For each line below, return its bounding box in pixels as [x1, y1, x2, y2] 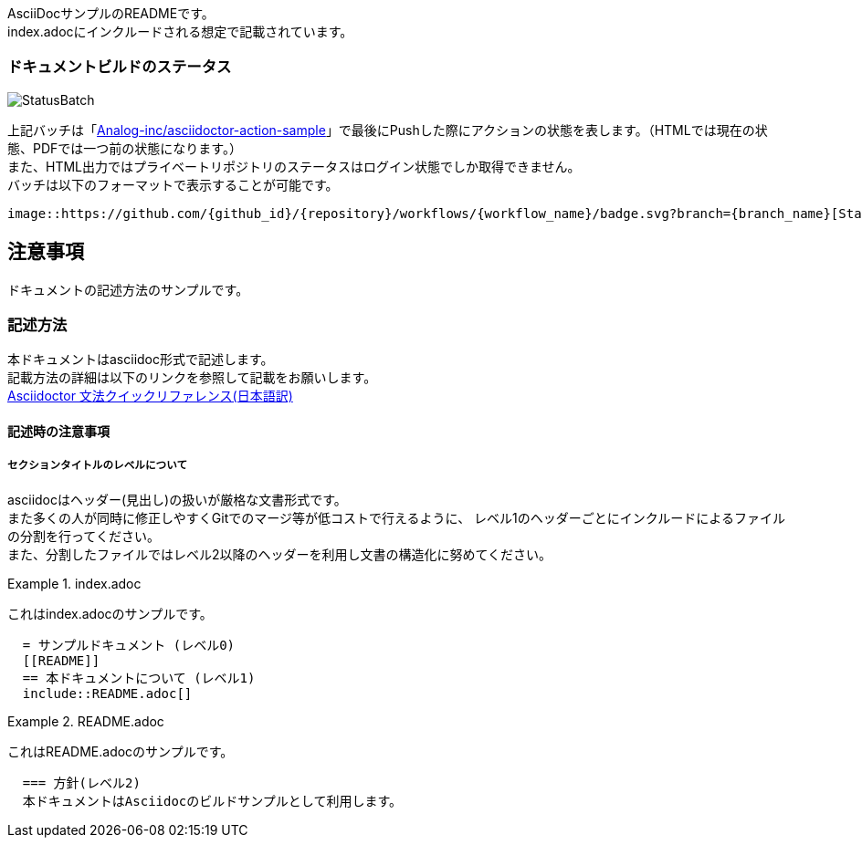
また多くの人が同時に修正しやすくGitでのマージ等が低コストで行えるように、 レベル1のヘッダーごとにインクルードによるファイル [7, 509, 785, 526]
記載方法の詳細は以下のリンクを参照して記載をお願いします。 [7, 370, 377, 386]
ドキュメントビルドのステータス [7, 57, 232, 77]
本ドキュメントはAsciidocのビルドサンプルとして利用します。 [22, 793, 403, 808]
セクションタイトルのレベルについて [7, 459, 188, 473]
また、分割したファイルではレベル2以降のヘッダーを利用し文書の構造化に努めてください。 [7, 546, 552, 562]
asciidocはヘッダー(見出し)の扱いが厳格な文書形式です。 [7, 491, 347, 507]
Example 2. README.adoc [7, 713, 164, 729]
